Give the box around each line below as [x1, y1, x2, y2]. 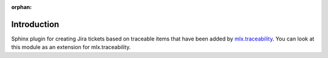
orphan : [11, 4, 32, 10]
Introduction [11, 19, 60, 30]
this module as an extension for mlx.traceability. [11, 43, 131, 51]
